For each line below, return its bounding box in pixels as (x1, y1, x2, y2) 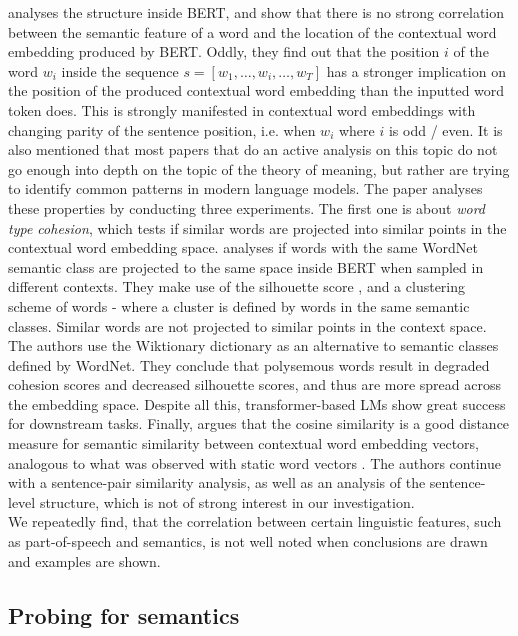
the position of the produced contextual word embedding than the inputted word (8, 80, 505, 101)
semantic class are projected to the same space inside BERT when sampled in (8, 256, 484, 277)
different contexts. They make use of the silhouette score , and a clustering (8, 276, 466, 297)
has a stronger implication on (326, 60, 506, 81)
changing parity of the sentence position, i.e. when (8, 119, 316, 140)
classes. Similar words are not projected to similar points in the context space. (8, 315, 487, 336)
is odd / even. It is (388, 119, 503, 140)
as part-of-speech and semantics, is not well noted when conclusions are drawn (8, 531, 488, 552)
